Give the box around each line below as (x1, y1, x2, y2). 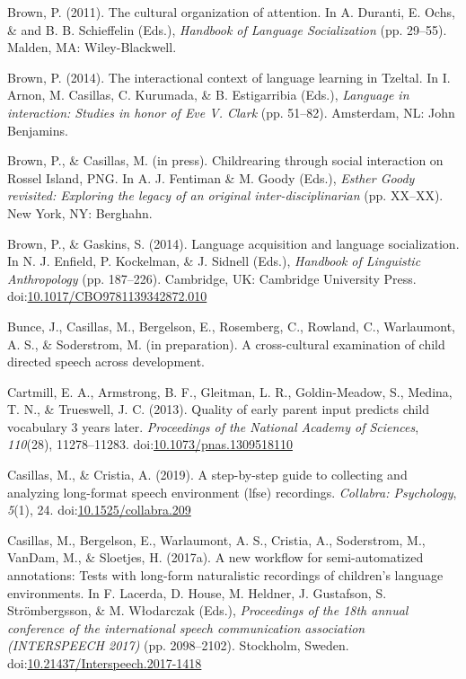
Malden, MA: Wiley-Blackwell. (7, 38, 177, 57)
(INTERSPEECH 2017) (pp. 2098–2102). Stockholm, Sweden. (7, 636, 349, 655)
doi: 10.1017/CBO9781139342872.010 (7, 287, 207, 305)
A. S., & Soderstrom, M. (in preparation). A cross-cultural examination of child (7, 334, 445, 353)
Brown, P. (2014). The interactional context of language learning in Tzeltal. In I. (7, 67, 451, 86)
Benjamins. (7, 120, 68, 139)
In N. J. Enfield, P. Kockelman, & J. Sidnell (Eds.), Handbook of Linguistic (7, 251, 421, 270)
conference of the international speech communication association (7, 618, 365, 637)
